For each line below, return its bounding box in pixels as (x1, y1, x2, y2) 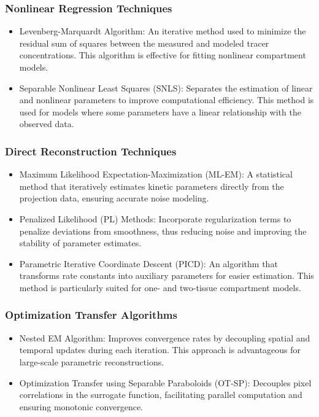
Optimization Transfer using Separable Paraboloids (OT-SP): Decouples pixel (19, 376, 312, 389)
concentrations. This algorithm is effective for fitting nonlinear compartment (19, 49, 306, 61)
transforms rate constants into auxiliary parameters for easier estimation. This (19, 269, 314, 282)
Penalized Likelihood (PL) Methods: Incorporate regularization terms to (19, 212, 291, 225)
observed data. (19, 117, 74, 130)
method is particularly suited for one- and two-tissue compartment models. (19, 281, 301, 294)
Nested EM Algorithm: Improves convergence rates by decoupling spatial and (19, 331, 310, 344)
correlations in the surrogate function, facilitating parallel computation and (19, 388, 302, 401)
